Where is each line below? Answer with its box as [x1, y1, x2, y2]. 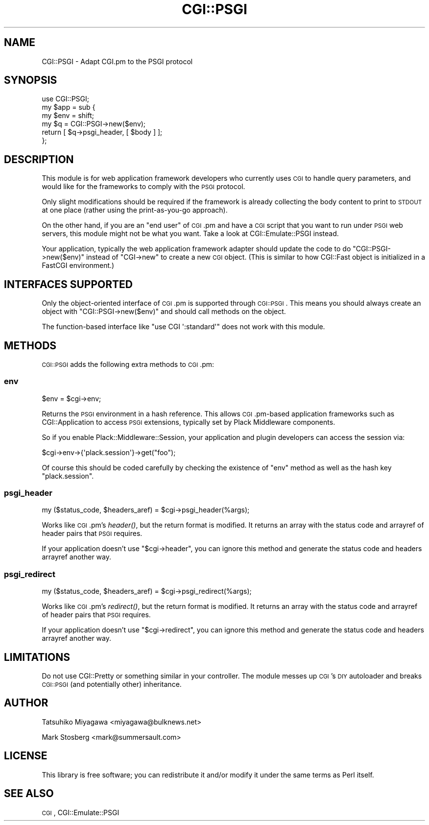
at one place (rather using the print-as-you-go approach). [42, 206, 228, 215]
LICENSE [4, 750, 48, 762]
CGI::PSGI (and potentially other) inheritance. [42, 680, 182, 689]
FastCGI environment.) [42, 261, 115, 270]
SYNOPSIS [4, 74, 57, 87]
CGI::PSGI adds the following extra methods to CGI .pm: [42, 360, 214, 368]
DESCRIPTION [4, 153, 74, 166]
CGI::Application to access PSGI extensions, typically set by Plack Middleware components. [42, 417, 335, 426]
